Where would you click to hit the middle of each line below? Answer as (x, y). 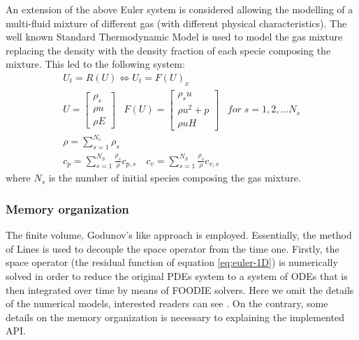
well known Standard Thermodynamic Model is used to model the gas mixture (174, 37)
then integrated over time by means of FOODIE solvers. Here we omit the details (180, 289)
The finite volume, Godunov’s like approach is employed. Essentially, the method (179, 235)
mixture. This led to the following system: (95, 64)
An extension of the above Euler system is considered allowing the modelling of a (179, 9)
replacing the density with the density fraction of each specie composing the (168, 50)
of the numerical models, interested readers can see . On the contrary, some (167, 303)
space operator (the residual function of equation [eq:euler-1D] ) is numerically (172, 262)
